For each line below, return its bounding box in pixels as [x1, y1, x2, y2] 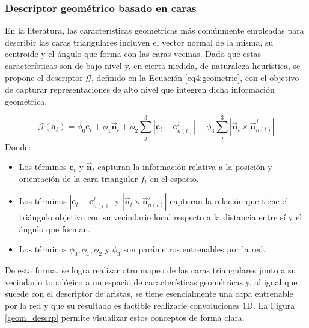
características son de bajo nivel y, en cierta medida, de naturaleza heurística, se [5, 59, 301, 71]
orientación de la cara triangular [19, 172, 138, 184]
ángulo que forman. [19, 222, 91, 235]
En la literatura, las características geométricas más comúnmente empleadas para [5, 24, 304, 37]
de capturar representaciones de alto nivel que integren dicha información [5, 83, 275, 96]
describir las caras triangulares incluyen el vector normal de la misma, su [5, 35, 274, 48]
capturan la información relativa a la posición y [97, 160, 272, 173]
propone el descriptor [5, 71, 83, 84]
